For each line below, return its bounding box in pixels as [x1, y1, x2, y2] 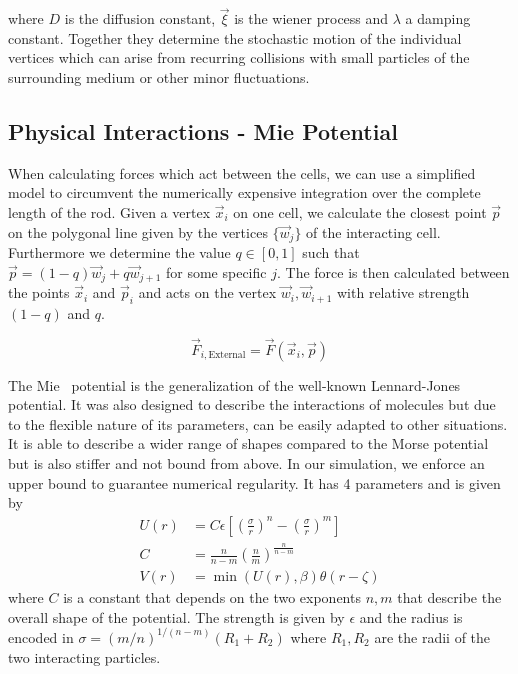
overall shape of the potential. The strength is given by [8, 606, 345, 627]
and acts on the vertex [138, 282, 277, 303]
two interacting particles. [8, 646, 161, 667]
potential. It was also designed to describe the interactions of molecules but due [8, 394, 496, 415]
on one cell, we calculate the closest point [233, 201, 487, 222]
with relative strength [337, 282, 470, 303]
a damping [405, 8, 471, 29]
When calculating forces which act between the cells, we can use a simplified [8, 162, 476, 183]
